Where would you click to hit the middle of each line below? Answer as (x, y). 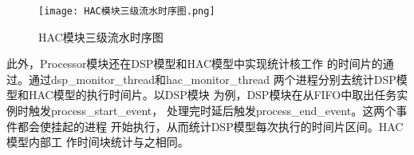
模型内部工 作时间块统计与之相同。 (98, 142)
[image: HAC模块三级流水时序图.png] (127, 11)
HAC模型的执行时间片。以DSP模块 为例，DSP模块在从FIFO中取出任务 (213, 95)
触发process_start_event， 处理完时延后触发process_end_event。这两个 (212, 111)
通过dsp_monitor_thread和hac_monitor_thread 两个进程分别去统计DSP (212, 79)
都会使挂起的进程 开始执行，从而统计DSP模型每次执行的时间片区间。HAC (210, 126)
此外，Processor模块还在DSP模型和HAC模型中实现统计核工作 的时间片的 (195, 64)
